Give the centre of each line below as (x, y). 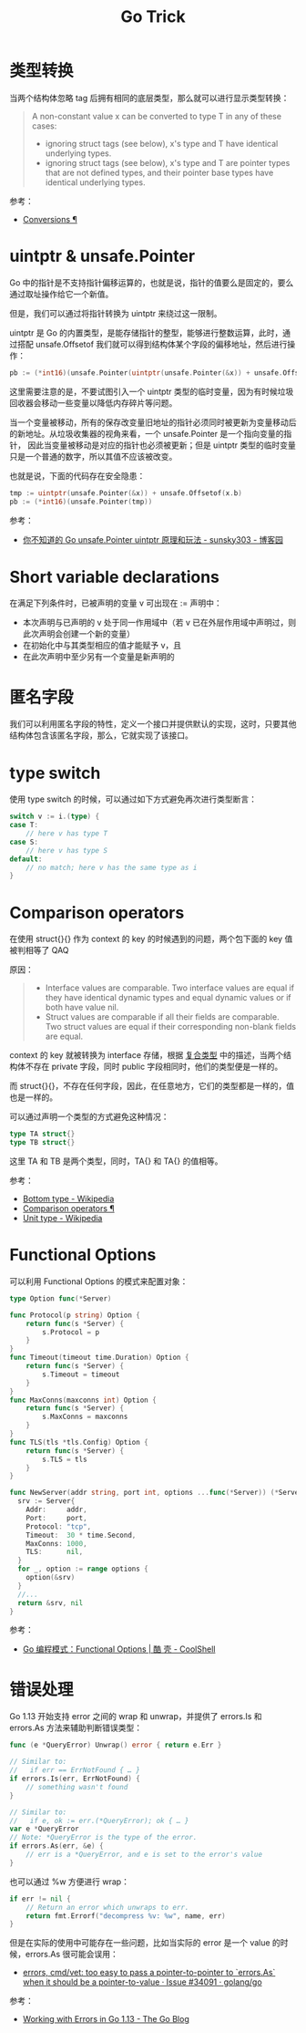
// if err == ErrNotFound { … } (75, 1770)
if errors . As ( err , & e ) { (56, 1846)
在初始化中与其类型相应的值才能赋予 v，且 (102, 646)
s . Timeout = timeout (81, 1374)
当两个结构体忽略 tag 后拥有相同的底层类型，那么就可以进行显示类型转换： (149, 98)
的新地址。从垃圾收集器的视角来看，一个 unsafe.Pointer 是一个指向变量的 (147, 433)
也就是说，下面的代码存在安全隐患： (77, 475)
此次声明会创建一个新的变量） (78, 634)
